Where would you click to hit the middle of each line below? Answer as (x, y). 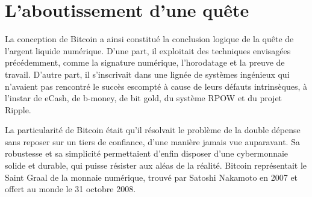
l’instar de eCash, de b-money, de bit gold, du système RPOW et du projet (144, 98)
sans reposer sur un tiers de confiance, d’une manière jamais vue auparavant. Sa (152, 141)
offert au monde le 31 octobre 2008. (70, 189)
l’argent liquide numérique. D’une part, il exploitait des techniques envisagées (148, 50)
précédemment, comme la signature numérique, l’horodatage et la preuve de (145, 62)
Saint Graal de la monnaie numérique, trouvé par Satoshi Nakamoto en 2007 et (151, 177)
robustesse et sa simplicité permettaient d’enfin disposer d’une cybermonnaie (147, 153)
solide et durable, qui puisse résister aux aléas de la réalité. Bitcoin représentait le (156, 165)
